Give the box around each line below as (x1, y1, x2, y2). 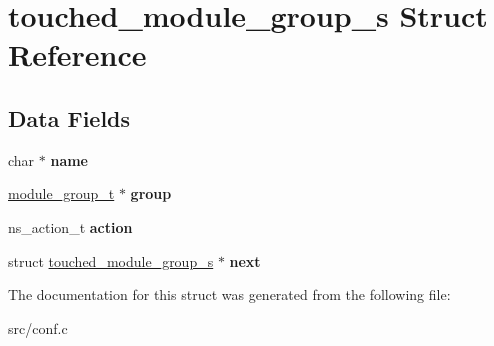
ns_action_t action (8, 216, 133, 237)
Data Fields (8, 102, 131, 133)
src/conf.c (8, 317, 68, 338)
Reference (8, 34, 147, 75)
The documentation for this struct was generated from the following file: (8, 284, 451, 305)
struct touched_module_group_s (8, 250, 214, 271)
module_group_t (8, 183, 115, 204)
